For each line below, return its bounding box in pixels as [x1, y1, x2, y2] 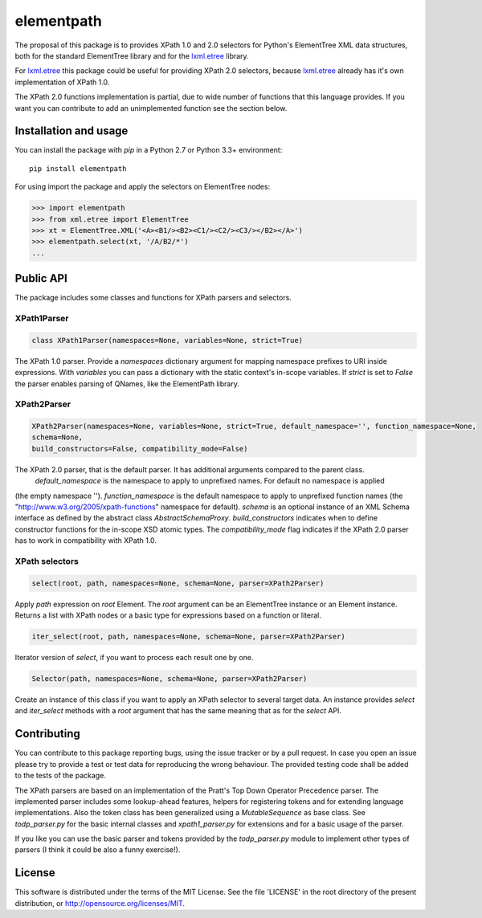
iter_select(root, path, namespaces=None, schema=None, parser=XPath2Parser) [31, 632, 345, 642]
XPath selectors [14, 555, 80, 566]
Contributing [14, 727, 80, 741]
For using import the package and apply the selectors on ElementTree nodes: [14, 182, 271, 192]
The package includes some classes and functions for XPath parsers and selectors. [14, 293, 292, 303]
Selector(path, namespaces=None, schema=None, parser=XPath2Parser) [31, 675, 308, 683]
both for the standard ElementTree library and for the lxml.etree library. [14, 51, 249, 60]
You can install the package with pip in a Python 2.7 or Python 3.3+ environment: [14, 145, 283, 155]
